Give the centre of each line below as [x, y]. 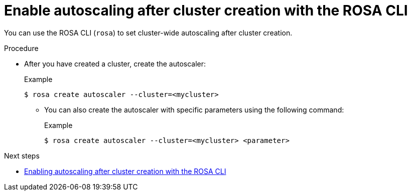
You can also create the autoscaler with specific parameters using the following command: [194, 109]
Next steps [22, 155]
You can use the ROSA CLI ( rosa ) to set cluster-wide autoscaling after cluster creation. [148, 32]
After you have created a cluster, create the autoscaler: [115, 63]
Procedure [21, 48]
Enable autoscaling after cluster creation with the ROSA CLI [206, 10]
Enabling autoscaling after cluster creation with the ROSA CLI [125, 171]
